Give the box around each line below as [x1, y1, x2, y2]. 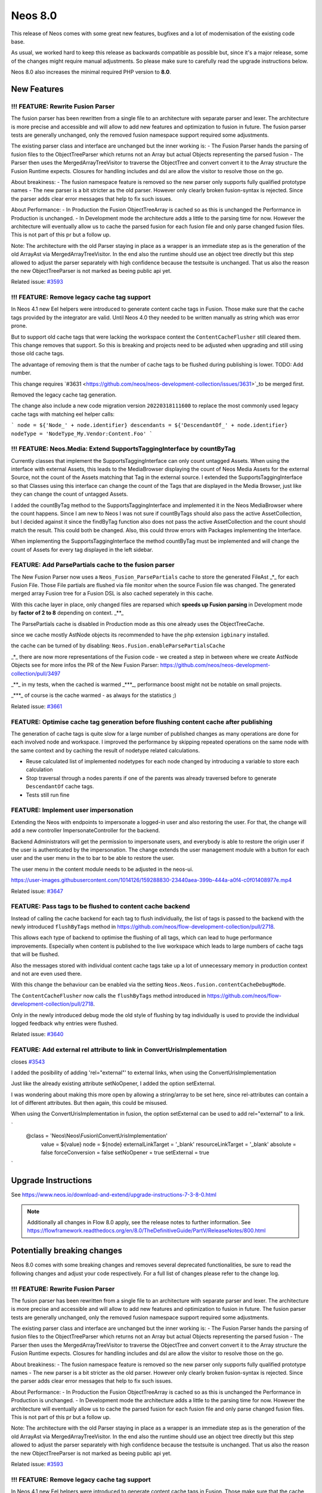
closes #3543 [11, 1058, 45, 1065]
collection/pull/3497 [11, 669, 61, 677]
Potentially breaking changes [11, 1246, 122, 1256]
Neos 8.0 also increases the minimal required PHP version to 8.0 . [11, 69, 171, 76]
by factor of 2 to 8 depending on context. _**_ [11, 609, 124, 616]
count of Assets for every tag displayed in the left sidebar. [11, 546, 153, 553]
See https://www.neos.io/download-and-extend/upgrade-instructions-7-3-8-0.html [11, 1191, 217, 1199]
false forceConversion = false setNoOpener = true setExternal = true [41, 1149, 210, 1156]
